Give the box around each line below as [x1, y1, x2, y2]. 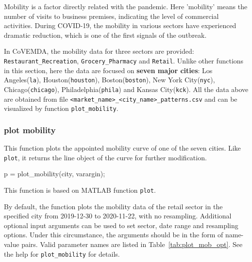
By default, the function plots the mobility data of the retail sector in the [4, 201, 223, 211]
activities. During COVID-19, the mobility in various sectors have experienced [4, 20, 236, 31]
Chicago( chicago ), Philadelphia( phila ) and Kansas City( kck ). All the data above [4, 84, 249, 94]
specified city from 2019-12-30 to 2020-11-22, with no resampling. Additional [4, 211, 232, 221]
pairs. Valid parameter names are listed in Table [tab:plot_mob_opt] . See [21, 239, 243, 249]
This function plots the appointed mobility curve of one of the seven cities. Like [4, 143, 241, 153]
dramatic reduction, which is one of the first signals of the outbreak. [4, 30, 207, 40]
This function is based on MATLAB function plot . [4, 185, 156, 195]
